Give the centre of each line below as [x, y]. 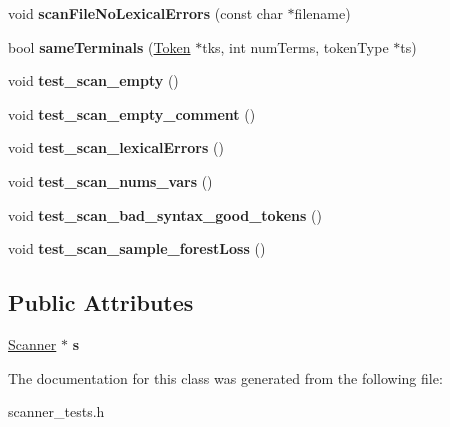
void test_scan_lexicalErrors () [116, 147]
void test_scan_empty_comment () [132, 113]
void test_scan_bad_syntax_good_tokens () [165, 214]
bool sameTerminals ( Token [99, 46]
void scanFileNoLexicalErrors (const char [145, 13]
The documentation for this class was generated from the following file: [225, 377]
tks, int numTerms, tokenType [295, 46]
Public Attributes [101, 302]
